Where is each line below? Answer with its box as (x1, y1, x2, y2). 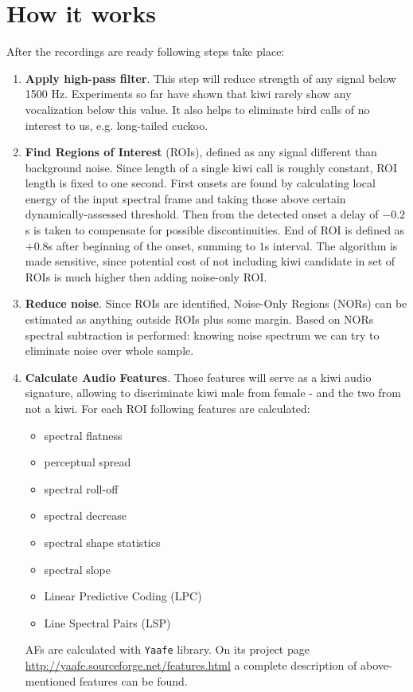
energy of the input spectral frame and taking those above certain (25, 190, 346, 206)
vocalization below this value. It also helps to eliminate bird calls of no (25, 100, 370, 117)
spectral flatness (44, 427, 123, 443)
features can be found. (79, 672, 188, 689)
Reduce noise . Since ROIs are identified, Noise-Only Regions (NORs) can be (25, 295, 407, 312)
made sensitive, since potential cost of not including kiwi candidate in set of (25, 253, 395, 269)
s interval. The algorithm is (264, 237, 398, 254)
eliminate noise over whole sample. (25, 342, 194, 359)
